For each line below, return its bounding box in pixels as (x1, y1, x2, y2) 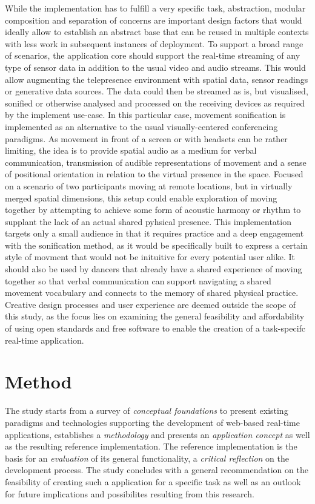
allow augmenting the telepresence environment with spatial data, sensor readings (5, 73, 308, 85)
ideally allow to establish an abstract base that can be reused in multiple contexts (5, 25, 309, 38)
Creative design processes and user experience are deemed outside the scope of (5, 298, 296, 310)
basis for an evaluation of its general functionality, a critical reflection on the (5, 451, 290, 464)
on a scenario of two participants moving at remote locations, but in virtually (5, 179, 293, 192)
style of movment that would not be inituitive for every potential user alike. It (5, 250, 295, 263)
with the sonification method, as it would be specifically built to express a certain (5, 238, 308, 251)
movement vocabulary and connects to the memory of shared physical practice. (5, 286, 299, 299)
